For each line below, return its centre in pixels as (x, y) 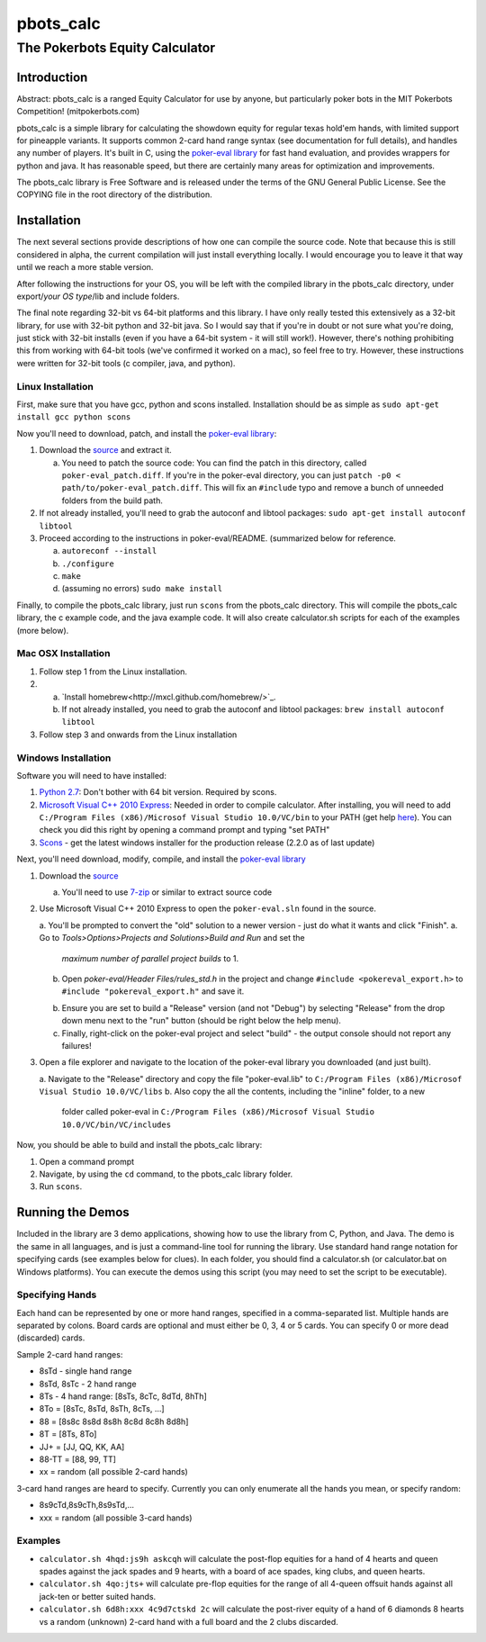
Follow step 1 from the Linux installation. (113, 672)
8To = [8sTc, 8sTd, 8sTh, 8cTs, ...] (102, 1409)
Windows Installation (64, 758)
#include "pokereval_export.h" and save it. (153, 991)
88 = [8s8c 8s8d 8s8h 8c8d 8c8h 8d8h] (114, 1421)
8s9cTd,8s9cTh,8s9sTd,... (87, 1505)
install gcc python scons (74, 417)
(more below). (43, 630)
